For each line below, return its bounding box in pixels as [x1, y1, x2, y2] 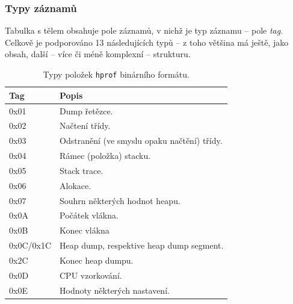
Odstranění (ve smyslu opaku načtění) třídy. [60, 134, 223, 147]
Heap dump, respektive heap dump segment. [60, 239, 224, 252]
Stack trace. [60, 164, 103, 176]
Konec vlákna [60, 224, 109, 237]
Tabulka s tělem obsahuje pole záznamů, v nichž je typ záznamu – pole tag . [5, 24, 283, 37]
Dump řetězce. [60, 104, 113, 117]
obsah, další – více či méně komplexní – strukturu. [5, 48, 191, 60]
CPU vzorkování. [60, 268, 122, 281]
